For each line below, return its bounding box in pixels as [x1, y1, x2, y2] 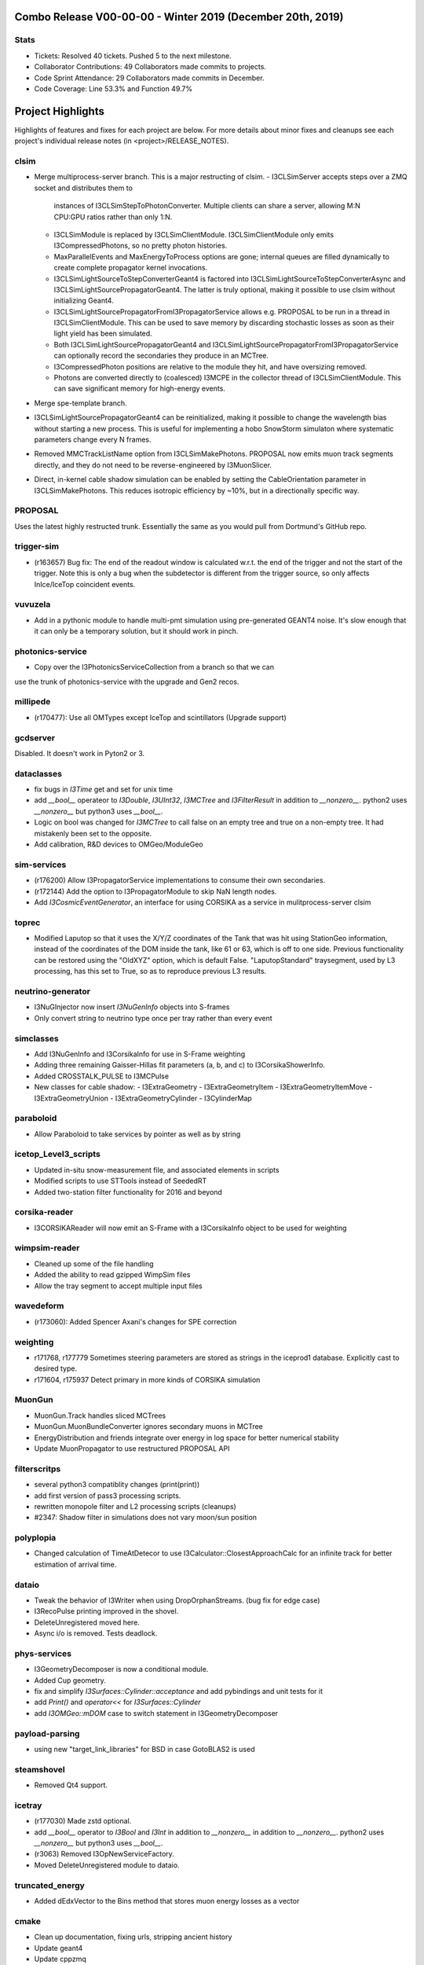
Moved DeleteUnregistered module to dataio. [34, 1860, 180, 1870]
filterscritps [14, 1463, 61, 1474]
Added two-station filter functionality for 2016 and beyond [34, 1187, 223, 1196]
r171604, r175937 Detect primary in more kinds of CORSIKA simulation [34, 1375, 261, 1384]
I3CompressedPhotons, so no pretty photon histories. [53, 241, 228, 251]
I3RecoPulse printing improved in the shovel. [34, 1607, 179, 1616]
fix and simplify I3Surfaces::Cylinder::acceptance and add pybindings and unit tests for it [34, 1687, 323, 1696]
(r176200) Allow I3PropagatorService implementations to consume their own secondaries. [34, 876, 326, 885]
